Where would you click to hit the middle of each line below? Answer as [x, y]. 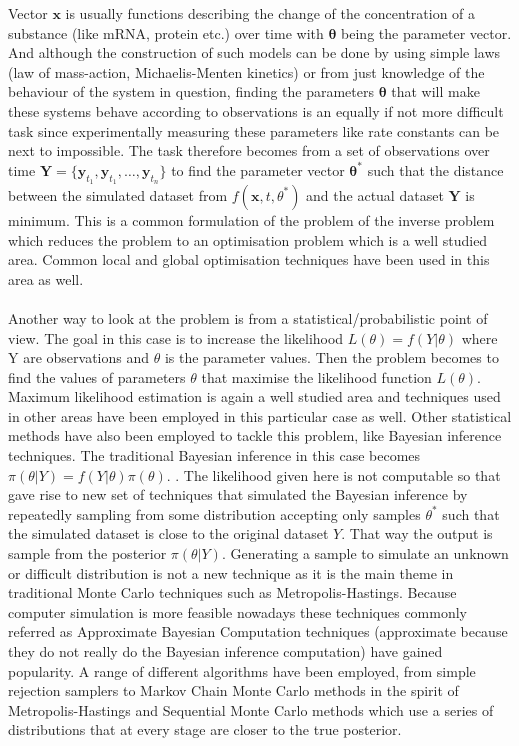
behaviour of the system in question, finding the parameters [191, 91]
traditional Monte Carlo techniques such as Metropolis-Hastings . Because [232, 592]
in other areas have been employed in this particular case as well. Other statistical [260, 415]
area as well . [46, 278]
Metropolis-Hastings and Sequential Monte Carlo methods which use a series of [251, 709]
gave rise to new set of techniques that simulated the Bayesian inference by [238, 494]
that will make [435, 91]
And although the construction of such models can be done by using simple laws [254, 52]
